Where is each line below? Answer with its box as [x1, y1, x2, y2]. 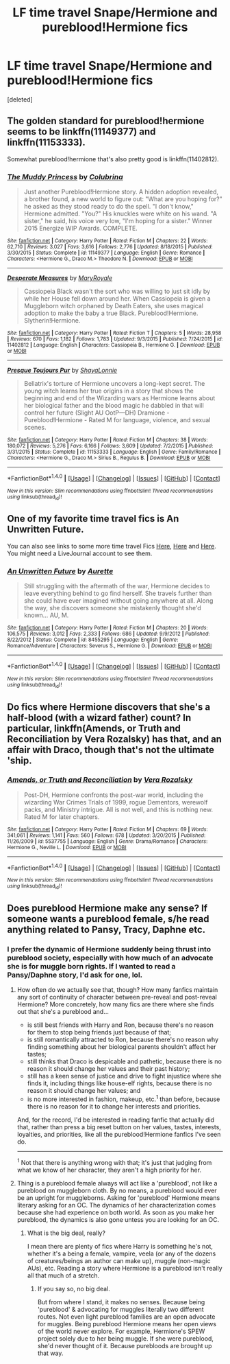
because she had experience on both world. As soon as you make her [16, 1208, 214, 1216]
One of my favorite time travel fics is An [7, 513, 179, 524]
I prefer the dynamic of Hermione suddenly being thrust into [7, 945, 211, 954]
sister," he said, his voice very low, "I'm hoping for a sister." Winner [23, 217, 213, 225]
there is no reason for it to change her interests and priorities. [27, 1102, 201, 1111]
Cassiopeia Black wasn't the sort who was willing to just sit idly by [23, 287, 211, 296]
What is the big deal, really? [27, 1229, 106, 1237]
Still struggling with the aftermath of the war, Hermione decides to [23, 582, 210, 590]
